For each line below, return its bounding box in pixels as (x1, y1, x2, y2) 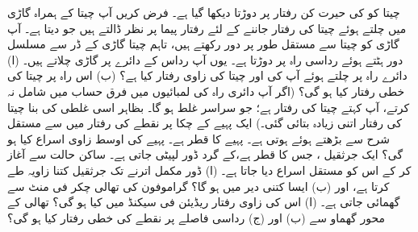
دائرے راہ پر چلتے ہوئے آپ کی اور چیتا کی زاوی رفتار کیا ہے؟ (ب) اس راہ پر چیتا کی (7, 67, 408, 84)
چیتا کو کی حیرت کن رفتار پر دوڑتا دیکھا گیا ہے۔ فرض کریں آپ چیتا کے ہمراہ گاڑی (7, 4, 400, 20)
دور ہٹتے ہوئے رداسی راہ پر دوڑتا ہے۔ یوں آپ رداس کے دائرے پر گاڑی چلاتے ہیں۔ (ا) (7, 51, 403, 68)
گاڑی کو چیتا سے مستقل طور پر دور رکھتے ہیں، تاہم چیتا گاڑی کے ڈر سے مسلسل (7, 35, 399, 52)
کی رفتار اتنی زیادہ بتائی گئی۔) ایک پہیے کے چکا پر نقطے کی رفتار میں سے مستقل (7, 114, 402, 131)
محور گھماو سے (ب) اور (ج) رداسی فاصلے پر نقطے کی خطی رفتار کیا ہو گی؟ (7, 209, 385, 226)
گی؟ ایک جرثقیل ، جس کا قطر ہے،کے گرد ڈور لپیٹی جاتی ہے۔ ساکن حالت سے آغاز (7, 146, 403, 163)
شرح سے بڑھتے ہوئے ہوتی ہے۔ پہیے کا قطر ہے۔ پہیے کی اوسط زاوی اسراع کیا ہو (7, 130, 391, 147)
